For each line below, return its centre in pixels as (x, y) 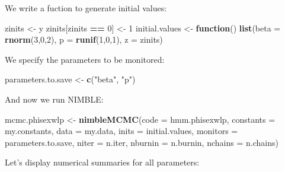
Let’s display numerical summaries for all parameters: (102, 162)
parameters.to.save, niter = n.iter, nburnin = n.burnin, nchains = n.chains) (142, 142)
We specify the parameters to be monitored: (85, 59)
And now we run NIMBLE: (54, 99)
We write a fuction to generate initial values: (86, 8)
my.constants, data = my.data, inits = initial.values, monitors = (121, 131)
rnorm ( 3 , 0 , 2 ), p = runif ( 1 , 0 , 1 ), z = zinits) (84, 39)
